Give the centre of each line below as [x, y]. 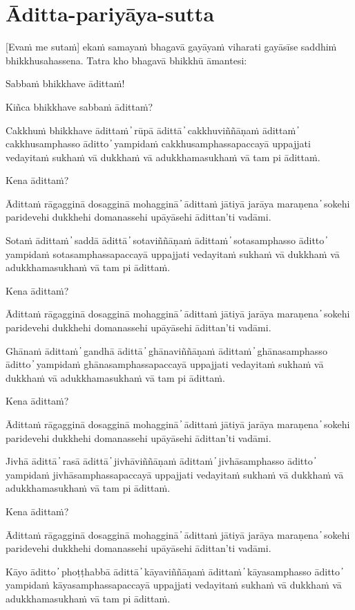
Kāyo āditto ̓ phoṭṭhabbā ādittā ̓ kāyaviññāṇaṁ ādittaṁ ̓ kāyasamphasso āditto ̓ [174, 571]
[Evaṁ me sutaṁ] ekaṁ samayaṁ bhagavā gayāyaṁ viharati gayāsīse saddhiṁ [171, 47]
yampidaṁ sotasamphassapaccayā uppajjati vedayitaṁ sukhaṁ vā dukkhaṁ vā [173, 253]
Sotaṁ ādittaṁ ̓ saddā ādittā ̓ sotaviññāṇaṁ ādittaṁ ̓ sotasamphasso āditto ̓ [166, 240]
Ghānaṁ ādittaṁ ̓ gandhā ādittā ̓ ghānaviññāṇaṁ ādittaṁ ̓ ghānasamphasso [166, 350]
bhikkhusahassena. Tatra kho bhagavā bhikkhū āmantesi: [126, 60]
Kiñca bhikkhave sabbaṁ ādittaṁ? [79, 106]
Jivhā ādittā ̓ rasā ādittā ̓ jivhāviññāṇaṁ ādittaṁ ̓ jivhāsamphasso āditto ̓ [161, 461]
